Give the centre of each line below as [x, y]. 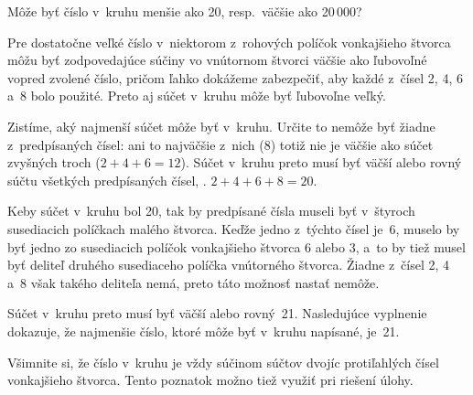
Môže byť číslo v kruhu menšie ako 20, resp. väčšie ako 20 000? [185, 11]
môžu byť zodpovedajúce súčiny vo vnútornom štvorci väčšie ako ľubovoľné [217, 60]
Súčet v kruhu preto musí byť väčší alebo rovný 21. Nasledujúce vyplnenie [217, 313]
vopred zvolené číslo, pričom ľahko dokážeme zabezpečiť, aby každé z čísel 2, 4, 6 [235, 77]
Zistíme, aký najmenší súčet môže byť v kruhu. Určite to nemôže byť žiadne [221, 126]
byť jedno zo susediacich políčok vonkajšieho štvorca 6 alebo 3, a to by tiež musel [236, 246]
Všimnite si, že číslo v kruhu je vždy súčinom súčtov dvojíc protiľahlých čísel [223, 362]
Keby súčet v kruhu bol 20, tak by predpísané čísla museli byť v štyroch [211, 211]
